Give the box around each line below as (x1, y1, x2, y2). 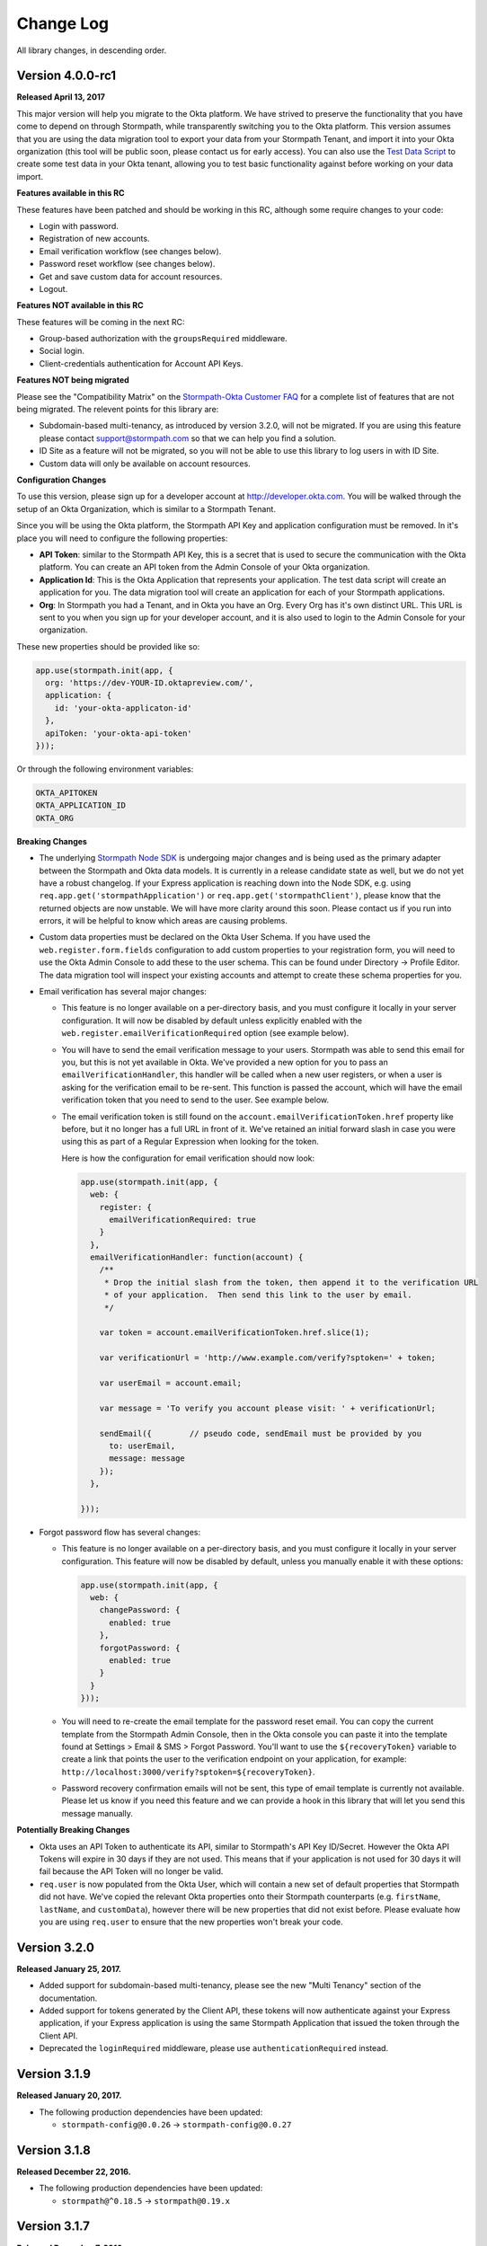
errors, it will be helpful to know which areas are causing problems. (39, 915, 288, 926)
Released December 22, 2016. (16, 2166, 131, 2177)
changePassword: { (99, 1605, 181, 1615)
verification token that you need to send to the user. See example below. (61, 1094, 330, 1105)
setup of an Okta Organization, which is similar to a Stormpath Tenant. (16, 503, 276, 514)
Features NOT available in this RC (16, 300, 144, 311)
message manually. (61, 1808, 134, 1818)
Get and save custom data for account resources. (39, 270, 223, 282)
